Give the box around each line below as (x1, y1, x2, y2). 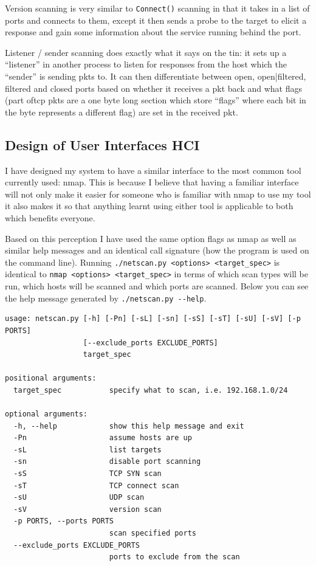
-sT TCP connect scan (13, 481, 179, 490)
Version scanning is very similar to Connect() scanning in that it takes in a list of (5, 2, 310, 14)
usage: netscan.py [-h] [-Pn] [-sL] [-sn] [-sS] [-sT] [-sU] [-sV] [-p (5, 314, 301, 323)
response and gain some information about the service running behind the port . (5, 26, 301, 38)
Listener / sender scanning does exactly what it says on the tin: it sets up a (5, 46, 287, 58)
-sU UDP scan (13, 493, 145, 502)
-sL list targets (13, 445, 162, 454)
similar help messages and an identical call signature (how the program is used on (5, 244, 309, 257)
